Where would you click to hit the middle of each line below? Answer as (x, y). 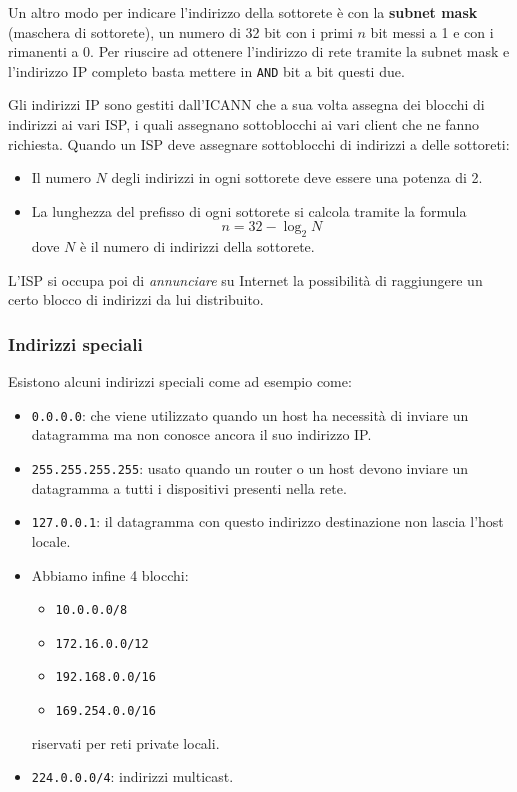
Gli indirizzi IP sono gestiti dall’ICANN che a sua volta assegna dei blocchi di (246, 104)
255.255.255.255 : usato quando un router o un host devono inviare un (250, 468)
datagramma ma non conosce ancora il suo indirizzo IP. (201, 434)
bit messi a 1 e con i (432, 31)
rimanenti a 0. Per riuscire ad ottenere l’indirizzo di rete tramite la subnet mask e (259, 51)
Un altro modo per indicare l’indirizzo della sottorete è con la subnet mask (243, 12)
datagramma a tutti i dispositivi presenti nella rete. (189, 487)
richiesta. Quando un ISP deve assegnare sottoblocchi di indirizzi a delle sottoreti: (259, 143)
